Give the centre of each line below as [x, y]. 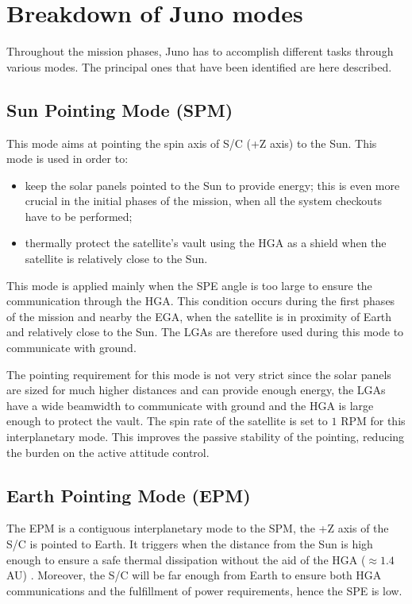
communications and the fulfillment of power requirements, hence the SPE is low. [204, 590]
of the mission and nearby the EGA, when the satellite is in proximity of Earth [199, 316]
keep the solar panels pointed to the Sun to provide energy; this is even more [212, 185]
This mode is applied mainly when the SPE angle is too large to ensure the [189, 285]
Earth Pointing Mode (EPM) [129, 495]
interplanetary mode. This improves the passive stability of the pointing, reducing [206, 437]
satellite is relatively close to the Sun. [116, 259]
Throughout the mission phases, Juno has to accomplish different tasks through [200, 51]
